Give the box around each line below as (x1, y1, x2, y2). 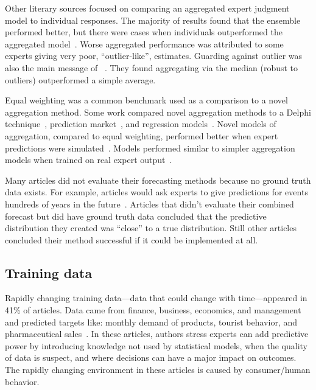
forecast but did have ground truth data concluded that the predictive (5, 209, 267, 222)
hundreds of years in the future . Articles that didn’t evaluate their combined (5, 197, 294, 210)
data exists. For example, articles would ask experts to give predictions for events (5, 186, 308, 198)
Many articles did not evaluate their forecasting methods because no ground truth (5, 173, 311, 186)
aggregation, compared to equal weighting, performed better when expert (5, 129, 278, 142)
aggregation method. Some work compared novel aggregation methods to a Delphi (5, 105, 311, 118)
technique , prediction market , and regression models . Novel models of (5, 117, 276, 130)
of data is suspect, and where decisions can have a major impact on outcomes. (5, 351, 297, 364)
